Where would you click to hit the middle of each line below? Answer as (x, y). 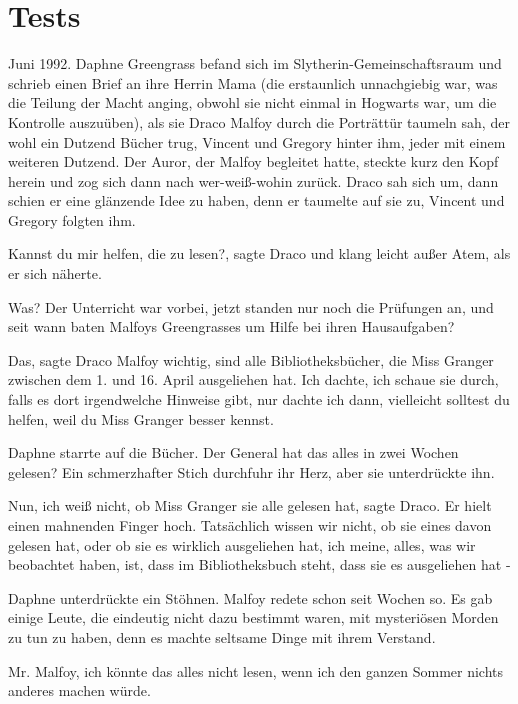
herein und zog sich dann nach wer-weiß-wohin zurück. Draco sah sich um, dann (253, 180)
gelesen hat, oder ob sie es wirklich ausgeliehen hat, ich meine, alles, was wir (242, 544)
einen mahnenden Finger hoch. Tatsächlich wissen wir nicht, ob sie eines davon (250, 525)
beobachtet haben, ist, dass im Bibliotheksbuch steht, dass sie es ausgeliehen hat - (259, 564)
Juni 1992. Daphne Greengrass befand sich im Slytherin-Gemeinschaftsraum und (255, 63)
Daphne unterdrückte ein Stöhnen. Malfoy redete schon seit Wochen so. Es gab (250, 597)
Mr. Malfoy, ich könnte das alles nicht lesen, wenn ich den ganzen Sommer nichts (256, 670)
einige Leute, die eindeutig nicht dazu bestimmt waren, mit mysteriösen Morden (253, 617)
